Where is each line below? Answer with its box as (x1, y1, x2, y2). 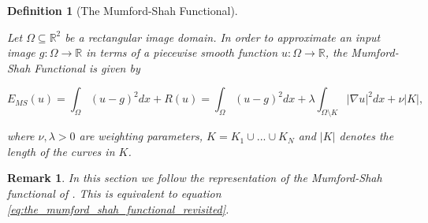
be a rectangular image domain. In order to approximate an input (65, 28, 381, 45)
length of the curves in (7, 143, 115, 159)
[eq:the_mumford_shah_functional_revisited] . (7, 200, 229, 217)
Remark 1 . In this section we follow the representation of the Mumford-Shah (7, 169, 382, 186)
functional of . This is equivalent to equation (7, 184, 221, 201)
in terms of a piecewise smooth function (86, 44, 278, 61)
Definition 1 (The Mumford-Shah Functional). (7, 2, 238, 18)
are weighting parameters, (79, 128, 203, 144)
